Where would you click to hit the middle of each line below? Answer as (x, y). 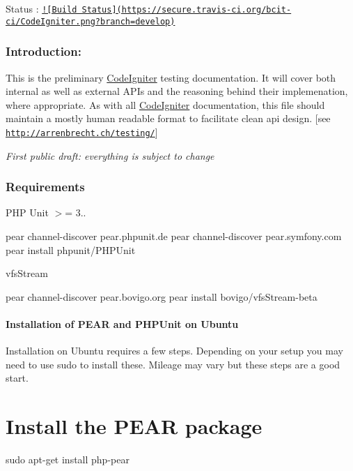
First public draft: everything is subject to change (110, 155)
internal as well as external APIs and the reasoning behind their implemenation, (177, 91)
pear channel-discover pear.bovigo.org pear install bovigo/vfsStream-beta (162, 296)
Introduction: (44, 51)
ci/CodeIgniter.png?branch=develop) (91, 21)
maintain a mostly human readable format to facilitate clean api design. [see (168, 118)
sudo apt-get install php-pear (68, 459)
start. (17, 378)
